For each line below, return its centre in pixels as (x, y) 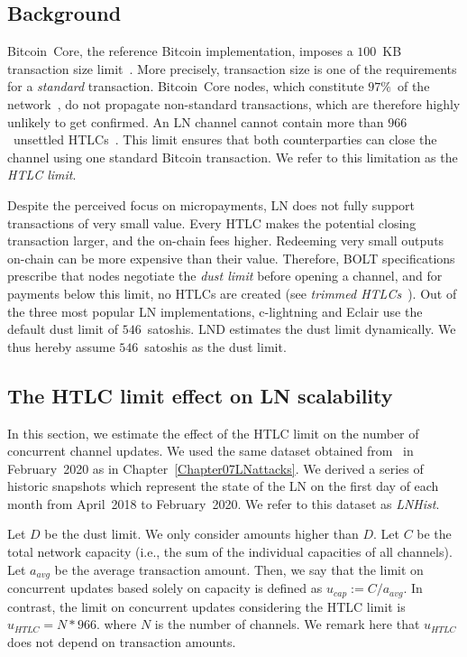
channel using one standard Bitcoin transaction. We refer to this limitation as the (233, 157)
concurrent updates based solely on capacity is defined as (165, 588)
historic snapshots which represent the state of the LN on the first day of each (223, 486)
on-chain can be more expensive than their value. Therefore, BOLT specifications (231, 258)
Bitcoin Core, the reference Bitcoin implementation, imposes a (180, 51)
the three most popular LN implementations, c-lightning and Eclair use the (215, 311)
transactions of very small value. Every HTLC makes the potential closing (212, 222)
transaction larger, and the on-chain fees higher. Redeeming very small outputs (226, 241)
